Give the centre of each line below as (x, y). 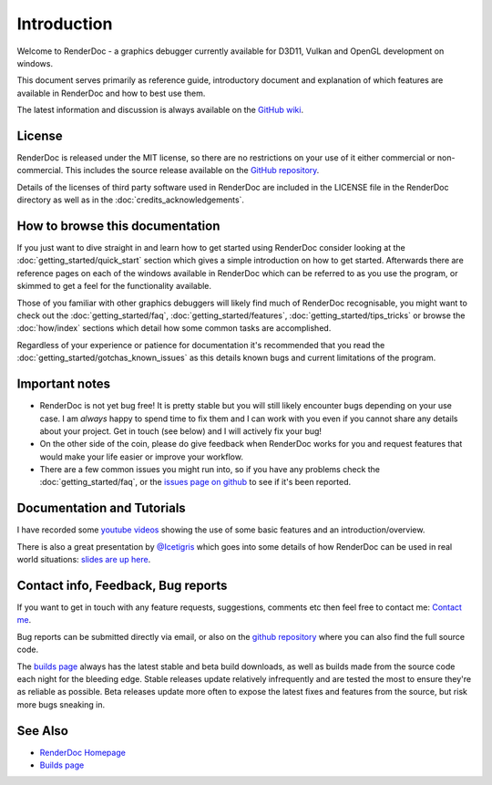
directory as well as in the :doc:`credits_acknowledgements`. (131, 200)
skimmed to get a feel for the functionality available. (114, 286)
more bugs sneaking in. (61, 704)
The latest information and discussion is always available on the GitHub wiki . (160, 110)
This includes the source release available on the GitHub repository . (192, 170)
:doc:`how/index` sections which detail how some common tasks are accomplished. (174, 328)
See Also (42, 731)
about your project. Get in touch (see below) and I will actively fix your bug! (181, 431)
